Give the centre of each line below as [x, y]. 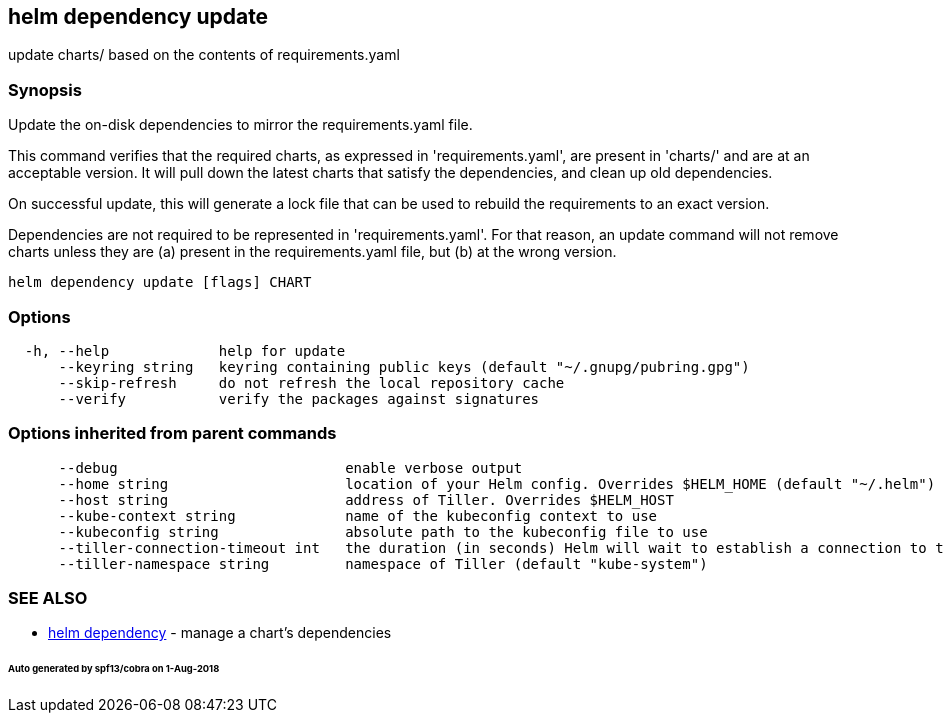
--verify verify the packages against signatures [299, 398]
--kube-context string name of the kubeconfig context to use [358, 515]
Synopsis [45, 89]
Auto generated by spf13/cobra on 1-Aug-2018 [114, 669]
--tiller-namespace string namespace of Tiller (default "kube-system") [383, 563]
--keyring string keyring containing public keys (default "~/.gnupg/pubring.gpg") [404, 366]
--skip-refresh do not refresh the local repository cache [311, 382]
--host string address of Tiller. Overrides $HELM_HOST [366, 499]
